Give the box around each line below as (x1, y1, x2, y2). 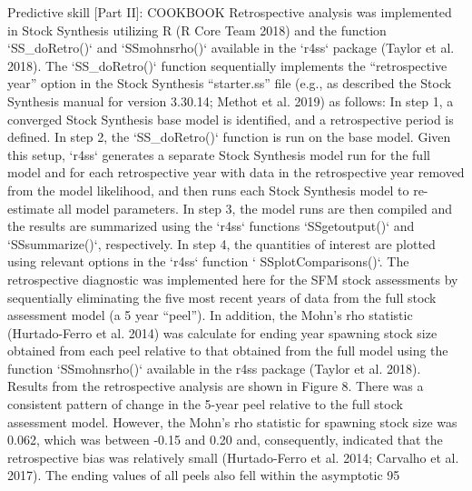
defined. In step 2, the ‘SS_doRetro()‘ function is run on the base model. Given (7, 127, 451, 146)
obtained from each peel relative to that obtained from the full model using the (7, 341, 448, 360)
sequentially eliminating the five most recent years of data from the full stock (7, 287, 437, 306)
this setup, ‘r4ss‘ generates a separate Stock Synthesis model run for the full (7, 145, 430, 164)
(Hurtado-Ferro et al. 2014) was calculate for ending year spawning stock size (7, 323, 438, 342)
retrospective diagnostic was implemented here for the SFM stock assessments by (7, 269, 458, 288)
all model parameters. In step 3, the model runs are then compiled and (58, 198, 453, 217)
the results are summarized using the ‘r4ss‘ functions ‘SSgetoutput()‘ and (7, 216, 415, 235)
